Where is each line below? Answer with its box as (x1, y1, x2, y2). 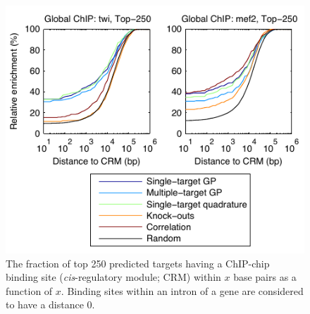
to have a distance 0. (6, 297, 95, 312)
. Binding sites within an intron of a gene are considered (61, 283, 304, 298)
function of (6, 283, 53, 298)
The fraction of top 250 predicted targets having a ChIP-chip (6, 255, 270, 270)
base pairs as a (233, 270, 297, 284)
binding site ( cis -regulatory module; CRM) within (6, 270, 221, 284)
